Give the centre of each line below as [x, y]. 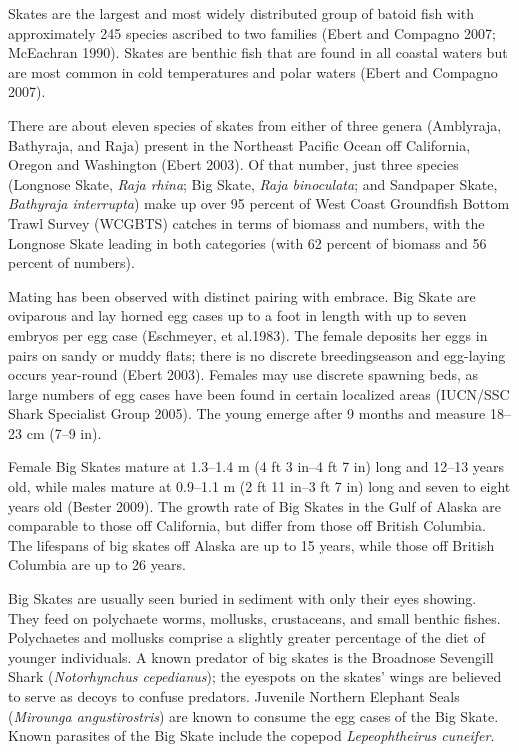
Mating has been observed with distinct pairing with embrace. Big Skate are [242, 295]
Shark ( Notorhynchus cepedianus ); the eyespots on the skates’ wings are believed [255, 676]
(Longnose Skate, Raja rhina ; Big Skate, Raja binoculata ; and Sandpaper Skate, [253, 183]
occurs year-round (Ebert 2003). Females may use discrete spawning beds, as [243, 374]
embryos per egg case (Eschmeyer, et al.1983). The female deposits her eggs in [248, 334]
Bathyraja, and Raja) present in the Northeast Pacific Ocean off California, [239, 144]
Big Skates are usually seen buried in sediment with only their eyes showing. [242, 598]
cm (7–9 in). [64, 432]
